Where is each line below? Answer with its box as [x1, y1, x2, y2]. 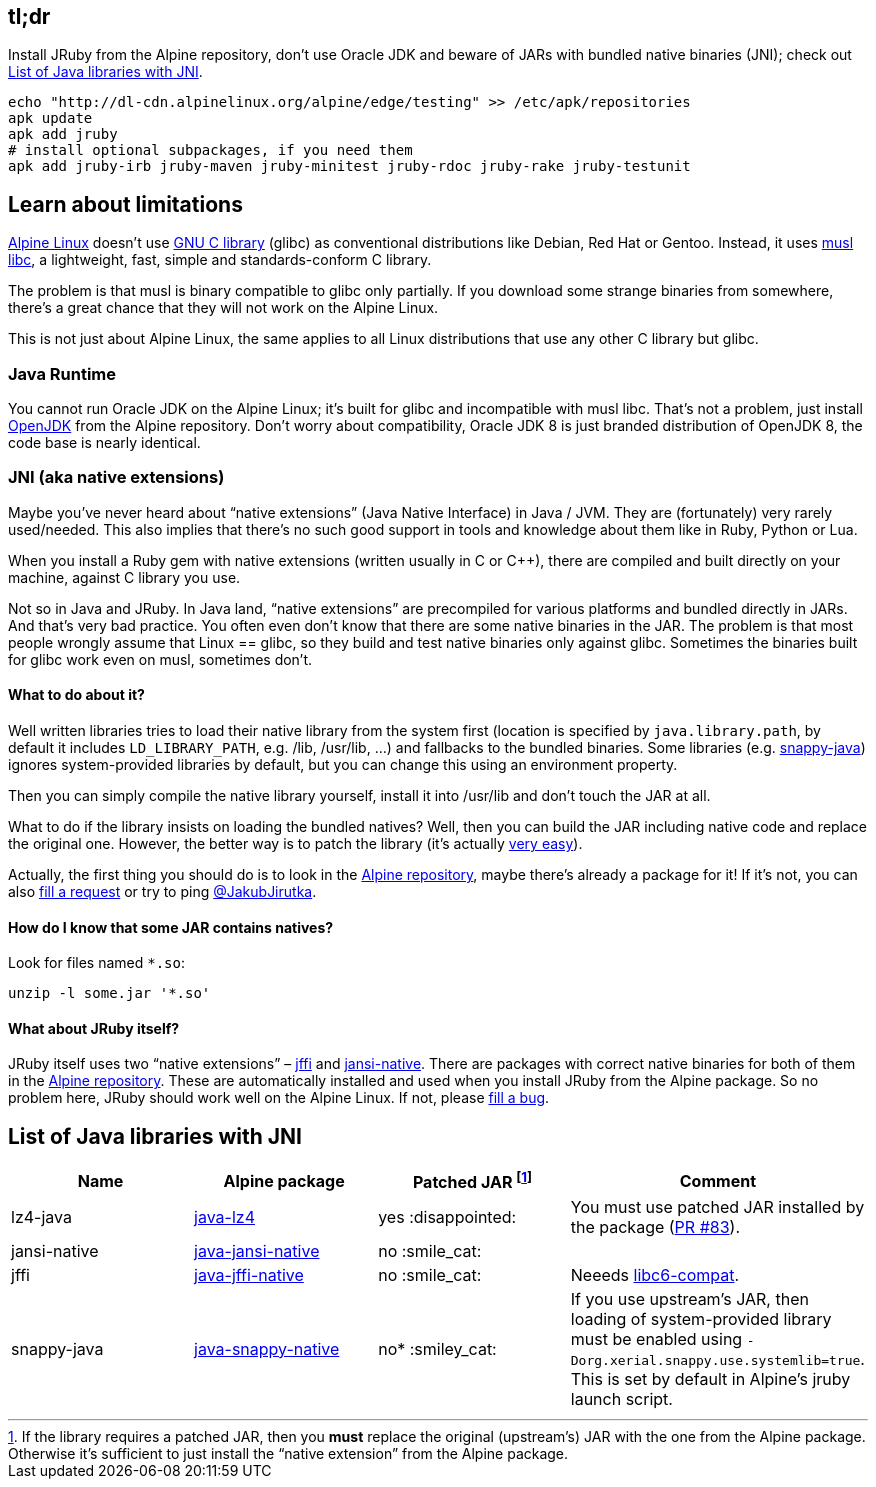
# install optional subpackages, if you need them [8, 142, 413, 159]
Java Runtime [8, 363, 117, 384]
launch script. [570, 1388, 673, 1409]
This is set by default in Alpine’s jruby [570, 1368, 851, 1389]
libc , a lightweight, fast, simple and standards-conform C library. [8, 251, 432, 269]
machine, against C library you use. [8, 568, 241, 586]
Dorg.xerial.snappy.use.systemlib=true [570, 1352, 861, 1368]
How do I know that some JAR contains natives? [8, 918, 334, 936]
